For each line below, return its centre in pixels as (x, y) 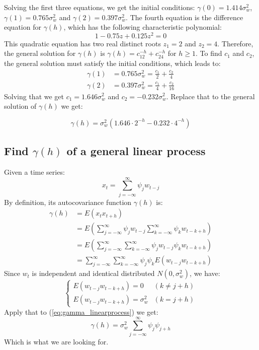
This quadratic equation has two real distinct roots (82, 43)
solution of (20, 106)
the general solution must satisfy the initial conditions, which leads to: (112, 63)
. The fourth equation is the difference (185, 17)
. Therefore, (235, 43)
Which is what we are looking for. (56, 342)
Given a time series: (34, 171)
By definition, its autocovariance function (68, 202)
